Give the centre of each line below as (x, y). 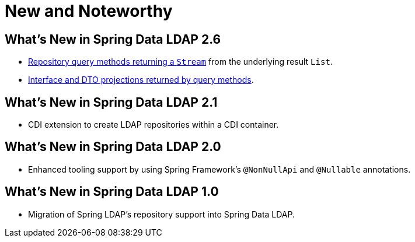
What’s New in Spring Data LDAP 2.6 (113, 39)
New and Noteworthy (89, 11)
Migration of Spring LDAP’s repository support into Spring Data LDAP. (162, 214)
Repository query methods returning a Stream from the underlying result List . (180, 62)
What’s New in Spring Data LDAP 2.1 (111, 102)
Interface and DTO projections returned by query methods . (141, 80)
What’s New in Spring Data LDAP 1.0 (112, 192)
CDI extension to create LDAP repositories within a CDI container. (154, 125)
